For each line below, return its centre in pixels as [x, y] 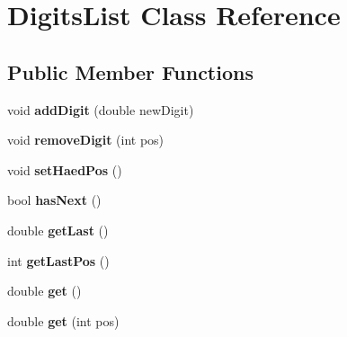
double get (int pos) [63, 320]
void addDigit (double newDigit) [101, 109]
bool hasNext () [54, 200]
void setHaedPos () [65, 169]
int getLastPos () [58, 260]
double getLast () [58, 230]
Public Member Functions [130, 71]
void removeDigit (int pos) [86, 140]
